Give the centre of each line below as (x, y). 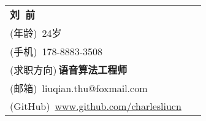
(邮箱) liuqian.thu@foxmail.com (79, 88)
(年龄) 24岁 (36, 33)
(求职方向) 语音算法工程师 (69, 70)
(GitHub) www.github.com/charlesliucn (96, 106)
